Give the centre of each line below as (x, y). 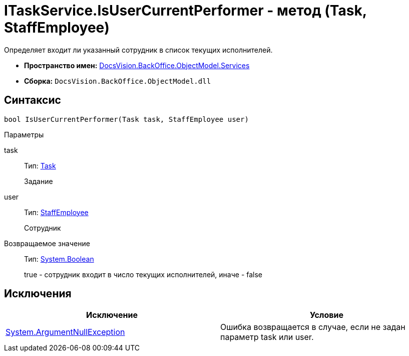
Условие (327, 315)
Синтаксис (33, 100)
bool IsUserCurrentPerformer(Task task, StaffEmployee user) (126, 119)
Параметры (24, 134)
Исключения (38, 294)
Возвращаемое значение (47, 243)
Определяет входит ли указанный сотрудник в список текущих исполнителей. (138, 50)
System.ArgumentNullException (65, 332)
